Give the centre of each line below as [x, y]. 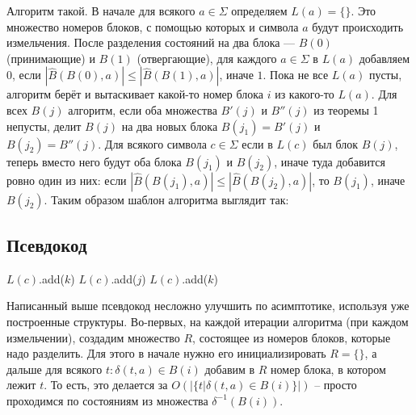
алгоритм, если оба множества [143, 109]
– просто [336, 385]
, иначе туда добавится [330, 161]
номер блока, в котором [328, 369]
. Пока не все [296, 75]
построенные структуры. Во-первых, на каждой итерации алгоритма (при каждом [208, 321]
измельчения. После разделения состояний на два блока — [151, 42]
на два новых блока [170, 126]
